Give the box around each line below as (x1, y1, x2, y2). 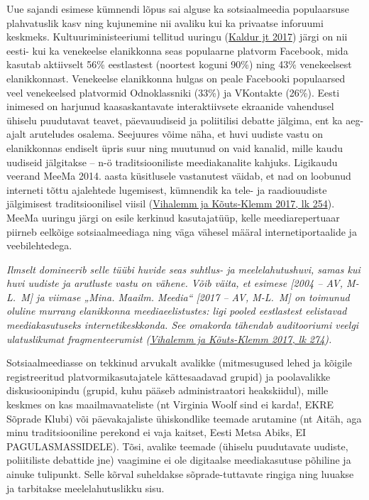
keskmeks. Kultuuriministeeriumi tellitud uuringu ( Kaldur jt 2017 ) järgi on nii (6, 29, 348, 44)
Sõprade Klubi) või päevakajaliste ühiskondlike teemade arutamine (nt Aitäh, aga (6, 411, 362, 425)
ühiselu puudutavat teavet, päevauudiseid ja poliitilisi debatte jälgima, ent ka (6, 112, 343, 127)
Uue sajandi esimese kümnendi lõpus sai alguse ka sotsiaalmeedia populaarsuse (6, 1, 350, 16)
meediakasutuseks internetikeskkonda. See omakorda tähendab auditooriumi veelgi (6, 317, 359, 332)
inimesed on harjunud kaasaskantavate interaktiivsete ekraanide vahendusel (6, 99, 334, 114)
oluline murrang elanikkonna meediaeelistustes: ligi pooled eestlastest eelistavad (6, 303, 347, 318)
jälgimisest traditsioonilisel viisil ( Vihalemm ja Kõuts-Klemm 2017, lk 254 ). (6, 196, 335, 211)
